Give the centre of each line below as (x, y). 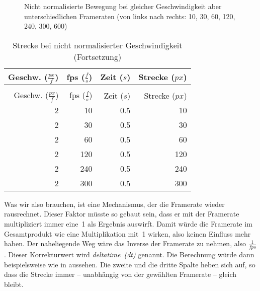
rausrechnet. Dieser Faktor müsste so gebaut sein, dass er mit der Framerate (122, 214)
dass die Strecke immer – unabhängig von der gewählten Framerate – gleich (120, 274)
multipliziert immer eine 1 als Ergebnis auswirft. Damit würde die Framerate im (128, 224)
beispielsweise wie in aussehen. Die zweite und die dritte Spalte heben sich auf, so (130, 264)
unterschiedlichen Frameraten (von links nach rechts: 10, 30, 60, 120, (130, 16)
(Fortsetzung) (98, 56)
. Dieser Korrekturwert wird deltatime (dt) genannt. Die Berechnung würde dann (129, 254)
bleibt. (14, 284)
